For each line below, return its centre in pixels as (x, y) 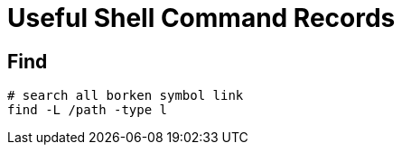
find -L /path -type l (88, 110)
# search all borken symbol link (126, 96)
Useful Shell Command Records (201, 18)
